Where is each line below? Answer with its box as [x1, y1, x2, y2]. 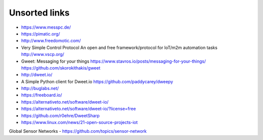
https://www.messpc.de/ [21, 24, 71, 30]
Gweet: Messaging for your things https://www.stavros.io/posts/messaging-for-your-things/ [21, 58, 207, 64]
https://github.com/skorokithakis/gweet [21, 65, 101, 70]
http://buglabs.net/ [21, 86, 59, 91]
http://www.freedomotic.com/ [21, 38, 81, 44]
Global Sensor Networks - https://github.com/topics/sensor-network [9, 128, 147, 134]
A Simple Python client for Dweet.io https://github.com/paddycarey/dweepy [21, 78, 173, 85]
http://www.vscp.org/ [21, 52, 64, 57]
